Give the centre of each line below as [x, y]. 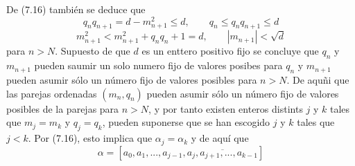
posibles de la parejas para [63, 108]
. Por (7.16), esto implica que [90, 138]
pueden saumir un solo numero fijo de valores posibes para [158, 65]
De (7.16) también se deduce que [76, 9]
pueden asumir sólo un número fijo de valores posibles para [132, 80]
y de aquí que [220, 138]
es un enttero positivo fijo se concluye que [230, 51]
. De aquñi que [318, 80]
